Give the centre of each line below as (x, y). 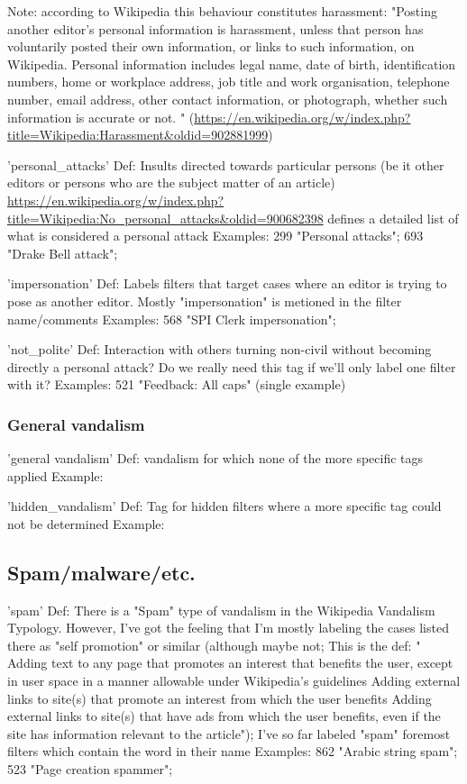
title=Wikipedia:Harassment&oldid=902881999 (138, 135)
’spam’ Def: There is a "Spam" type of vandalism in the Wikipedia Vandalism (221, 610)
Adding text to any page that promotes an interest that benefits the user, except (230, 663)
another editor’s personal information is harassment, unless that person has (215, 28)
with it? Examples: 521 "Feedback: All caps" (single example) (177, 384)
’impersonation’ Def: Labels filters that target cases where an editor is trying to (227, 283)
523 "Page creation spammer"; (90, 769)
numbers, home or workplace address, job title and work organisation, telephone (229, 82)
